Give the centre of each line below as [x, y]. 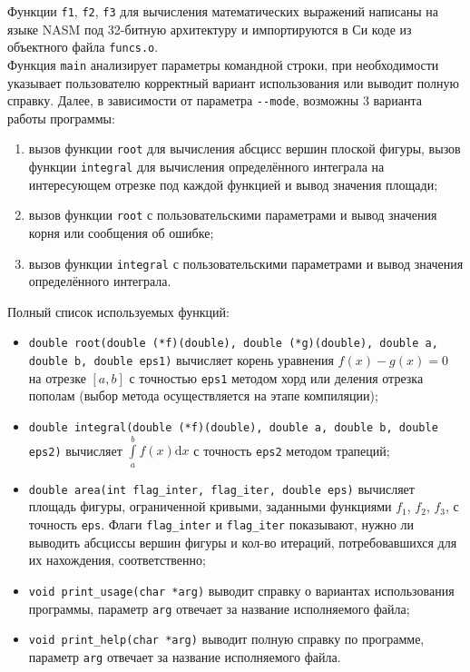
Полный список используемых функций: [118, 311]
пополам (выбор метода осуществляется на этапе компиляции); [203, 395]
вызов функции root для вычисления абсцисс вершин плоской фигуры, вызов [245, 148]
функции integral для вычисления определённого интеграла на [206, 167]
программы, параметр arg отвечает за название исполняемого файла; [219, 608]
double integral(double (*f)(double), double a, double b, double [233, 427]
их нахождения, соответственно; [117, 560]
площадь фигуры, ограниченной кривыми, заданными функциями [210, 506]
